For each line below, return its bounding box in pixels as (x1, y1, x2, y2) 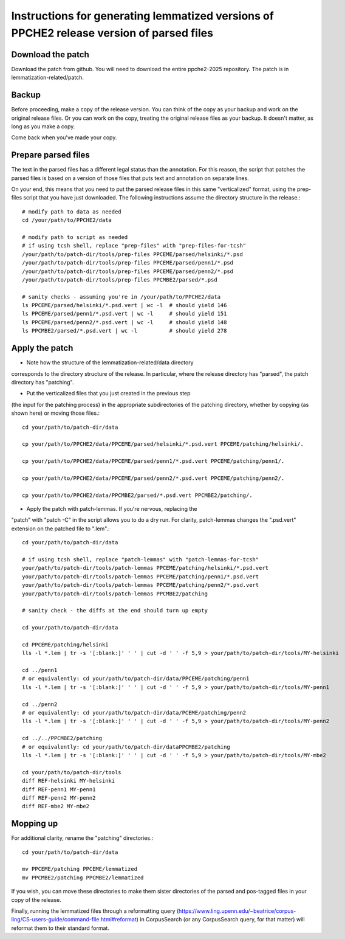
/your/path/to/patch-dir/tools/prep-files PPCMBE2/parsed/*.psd (22, 276, 218, 283)
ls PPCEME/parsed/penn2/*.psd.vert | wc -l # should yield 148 (22, 319, 227, 325)
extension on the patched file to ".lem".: (11, 525, 111, 532)
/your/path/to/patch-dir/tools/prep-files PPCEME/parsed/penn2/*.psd (22, 268, 234, 275)
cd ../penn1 (22, 667, 58, 674)
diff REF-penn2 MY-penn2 (22, 794, 96, 801)
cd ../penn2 (22, 701, 58, 708)
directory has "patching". (11, 378, 74, 386)
